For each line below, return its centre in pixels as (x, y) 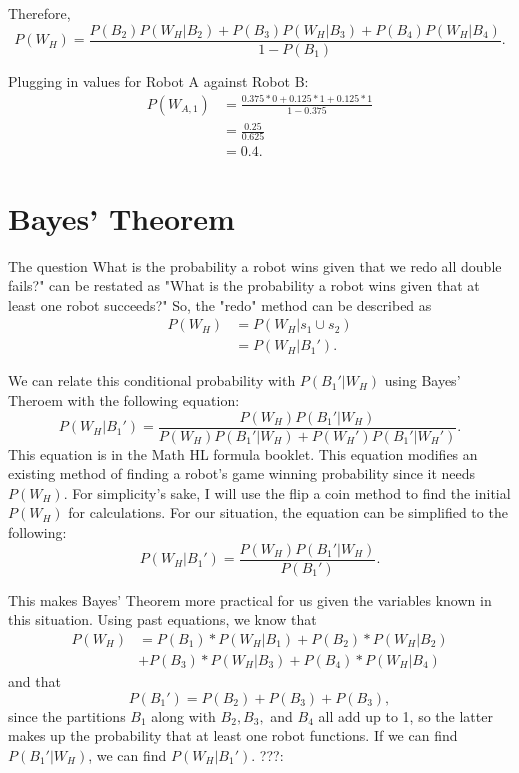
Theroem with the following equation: (124, 400)
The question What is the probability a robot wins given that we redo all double (255, 265)
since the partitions (67, 715)
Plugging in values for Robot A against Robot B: (158, 80)
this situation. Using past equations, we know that (162, 619)
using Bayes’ (422, 380)
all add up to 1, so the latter (405, 715)
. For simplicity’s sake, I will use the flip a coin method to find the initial (287, 492)
